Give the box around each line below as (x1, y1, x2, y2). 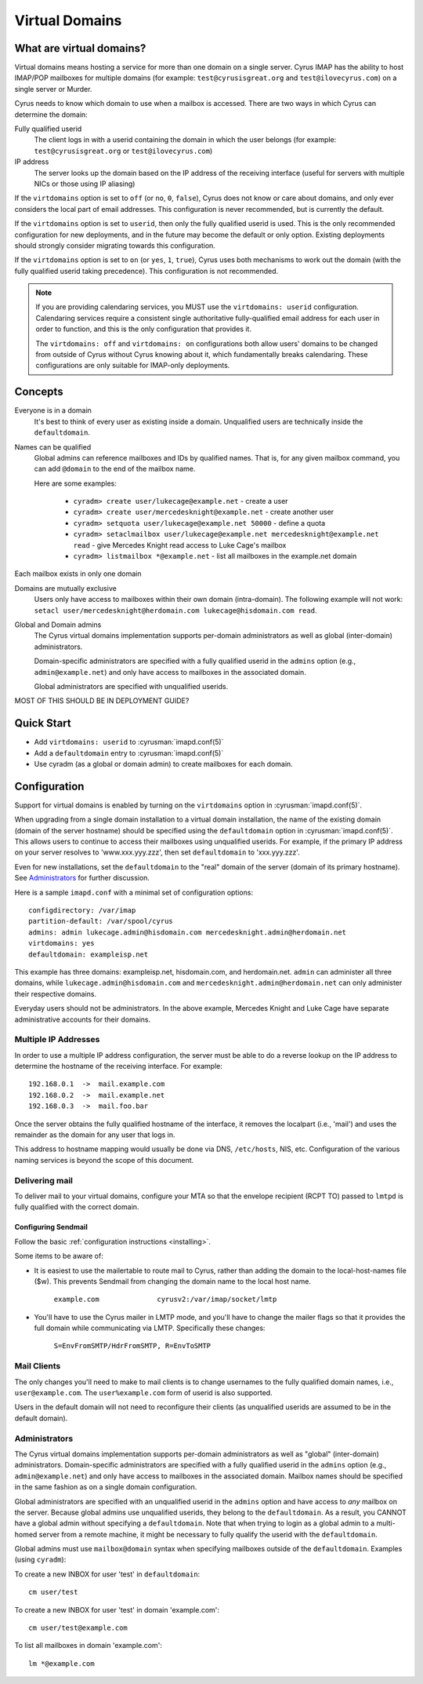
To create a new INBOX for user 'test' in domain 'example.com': (14, 1605, 219, 1614)
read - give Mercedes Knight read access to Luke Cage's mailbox (73, 540, 287, 549)
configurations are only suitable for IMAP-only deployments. (35, 361, 230, 370)
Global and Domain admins (14, 620, 102, 629)
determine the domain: (14, 110, 88, 119)
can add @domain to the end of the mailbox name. (34, 464, 196, 474)
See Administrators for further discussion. (14, 873, 150, 883)
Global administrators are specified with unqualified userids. (34, 681, 229, 691)
